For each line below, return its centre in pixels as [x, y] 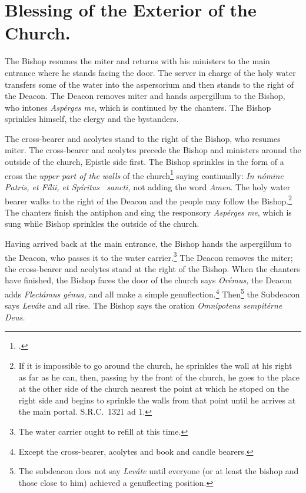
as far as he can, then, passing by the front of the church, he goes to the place [159, 377]
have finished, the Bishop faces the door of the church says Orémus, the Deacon [149, 280]
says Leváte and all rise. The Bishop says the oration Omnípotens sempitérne [144, 305]
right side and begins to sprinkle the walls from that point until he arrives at [157, 400]
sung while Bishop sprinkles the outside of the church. [102, 224]
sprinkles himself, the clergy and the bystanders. [92, 119]
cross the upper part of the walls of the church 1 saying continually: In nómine [144, 174]
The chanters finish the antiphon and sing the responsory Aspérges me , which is [148, 212]
